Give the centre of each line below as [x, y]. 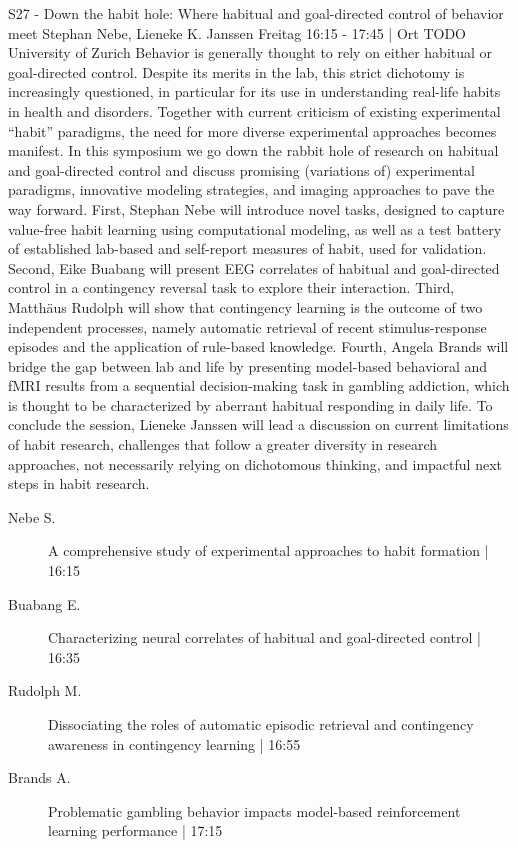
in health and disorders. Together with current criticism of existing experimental [254, 110]
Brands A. [39, 777]
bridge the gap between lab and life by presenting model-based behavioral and [248, 365]
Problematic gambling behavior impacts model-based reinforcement [254, 810]
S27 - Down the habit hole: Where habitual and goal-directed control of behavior [256, 13]
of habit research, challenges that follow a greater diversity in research [223, 444]
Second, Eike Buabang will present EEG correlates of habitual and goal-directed [254, 267]
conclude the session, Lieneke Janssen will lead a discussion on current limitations [258, 424]
